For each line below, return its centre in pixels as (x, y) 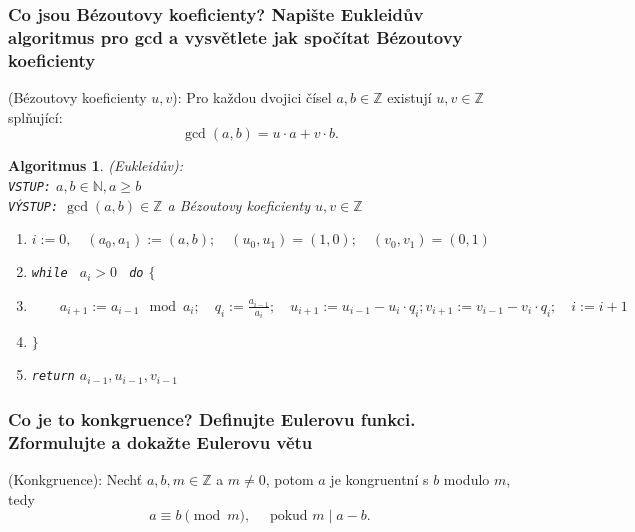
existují (409, 97)
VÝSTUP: (33, 206)
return (53, 376)
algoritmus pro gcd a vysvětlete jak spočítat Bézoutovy (235, 36)
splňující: (35, 116)
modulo (466, 479)
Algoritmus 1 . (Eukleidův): (95, 165)
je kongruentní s (379, 479)
